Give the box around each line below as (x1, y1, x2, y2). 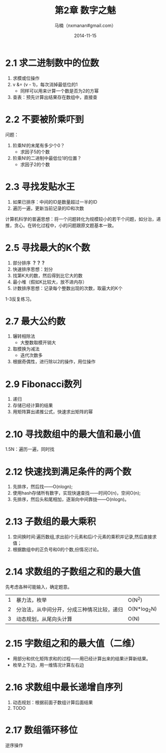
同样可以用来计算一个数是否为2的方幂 (20, 87, 99, 94)
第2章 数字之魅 (54, 5, 116, 16)
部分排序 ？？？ (12, 259, 46, 266)
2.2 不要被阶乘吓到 (5, 114, 84, 125)
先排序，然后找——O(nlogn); (12, 483, 73, 490)
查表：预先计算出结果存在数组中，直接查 (12, 94, 97, 100)
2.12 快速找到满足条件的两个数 (5, 466, 131, 477)
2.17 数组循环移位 (5, 725, 78, 736)
